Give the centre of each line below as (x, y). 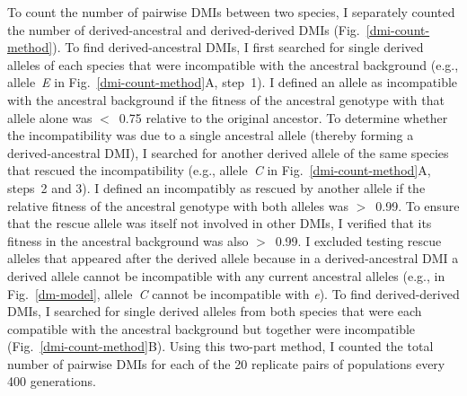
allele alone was (50, 117)
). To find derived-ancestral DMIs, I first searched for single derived (238, 47)
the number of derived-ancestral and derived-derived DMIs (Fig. (184, 29)
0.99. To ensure (418, 205)
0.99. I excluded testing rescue (358, 240)
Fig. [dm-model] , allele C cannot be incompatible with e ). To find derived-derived (233, 293)
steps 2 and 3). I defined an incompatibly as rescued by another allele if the (216, 187)
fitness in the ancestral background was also (128, 240)
